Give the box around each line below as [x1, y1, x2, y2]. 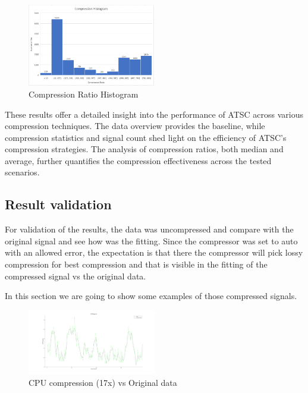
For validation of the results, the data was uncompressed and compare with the [5, 223, 294, 235]
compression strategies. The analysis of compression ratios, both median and [5, 143, 284, 155]
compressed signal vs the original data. [5, 269, 146, 282]
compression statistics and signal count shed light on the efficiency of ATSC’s [5, 131, 287, 143]
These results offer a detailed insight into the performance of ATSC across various [5, 108, 304, 120]
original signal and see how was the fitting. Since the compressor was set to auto [5, 234, 298, 247]
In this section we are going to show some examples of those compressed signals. [5, 290, 297, 302]
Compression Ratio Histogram [29, 87, 139, 100]
